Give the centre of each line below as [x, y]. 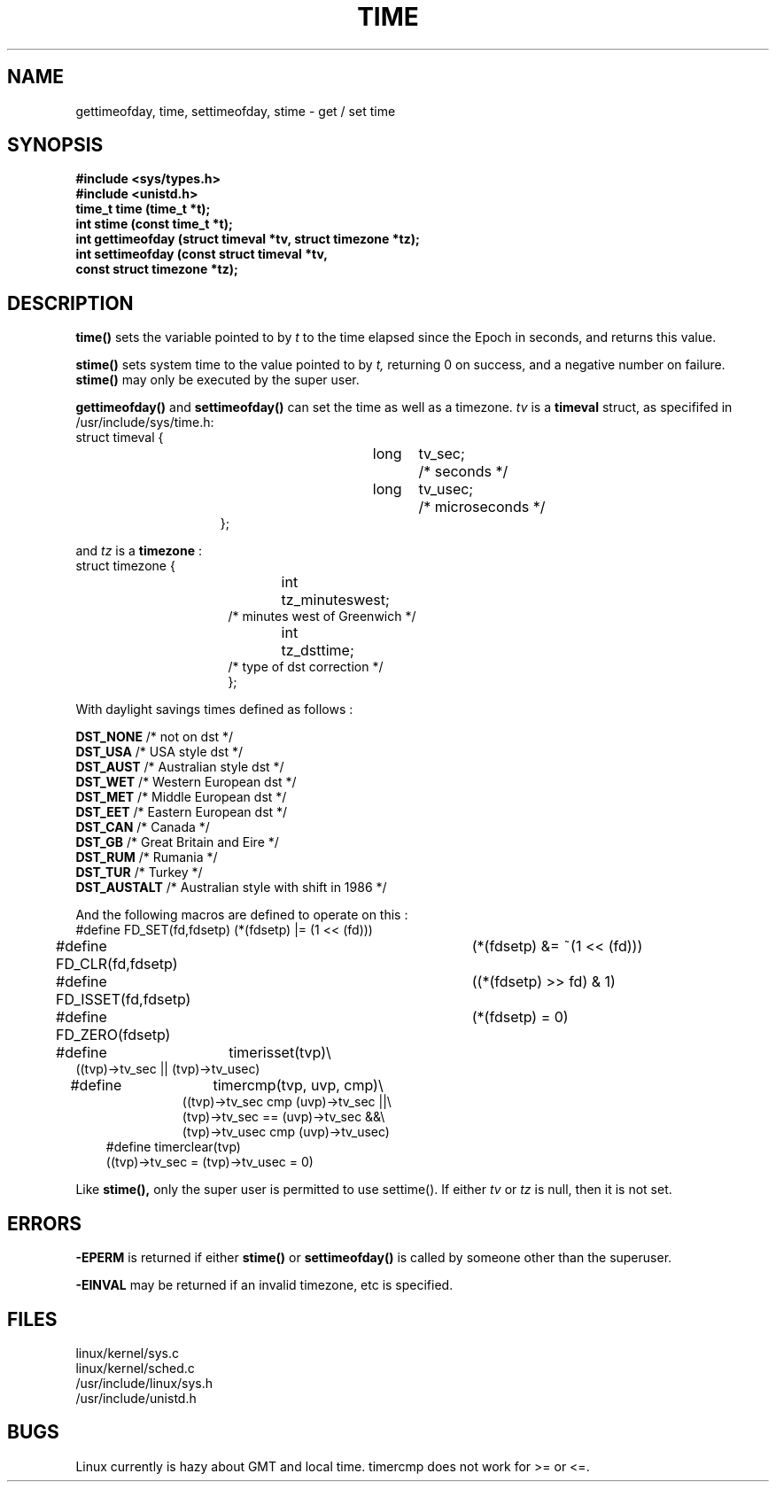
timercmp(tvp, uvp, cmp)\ [298, 1086]
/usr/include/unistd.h [136, 1398]
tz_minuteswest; [335, 600]
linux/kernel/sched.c [135, 1368]
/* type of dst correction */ [306, 667]
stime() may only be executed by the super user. [217, 380]
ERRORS [45, 1223]
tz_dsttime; [318, 651]
